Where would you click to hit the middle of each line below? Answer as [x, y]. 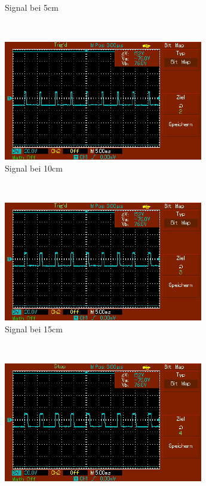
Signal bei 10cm [34, 168]
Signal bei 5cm [32, 7]
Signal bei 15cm [34, 328]
